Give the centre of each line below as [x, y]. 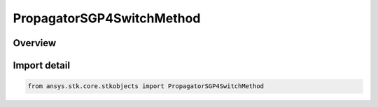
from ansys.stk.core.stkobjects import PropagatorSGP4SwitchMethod [146, 86]
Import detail [41, 65]
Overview [35, 43]
